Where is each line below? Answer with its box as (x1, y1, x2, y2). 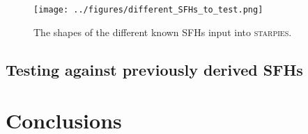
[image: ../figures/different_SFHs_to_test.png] (33, 5, 263, 15)
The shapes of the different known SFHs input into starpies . (33, 24, 292, 39)
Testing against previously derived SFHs (6, 58, 303, 80)
